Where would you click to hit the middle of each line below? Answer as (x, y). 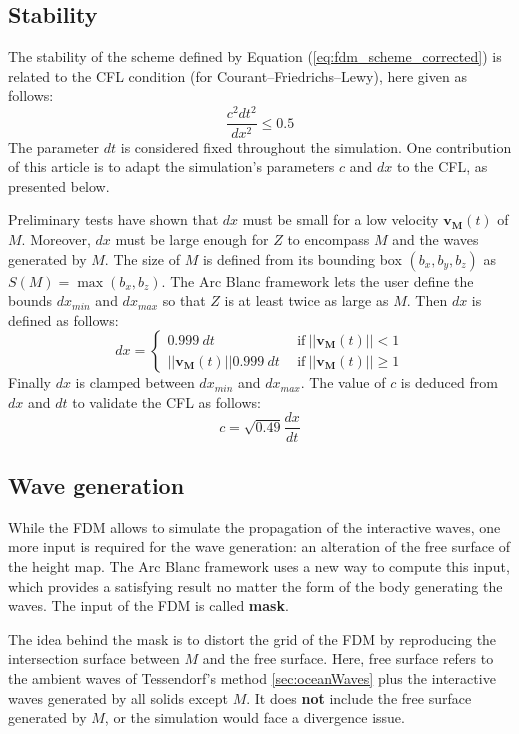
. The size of (142, 258)
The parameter (54, 146)
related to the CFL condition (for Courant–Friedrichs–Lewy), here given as (237, 75)
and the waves (435, 238)
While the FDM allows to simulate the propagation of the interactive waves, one (254, 526)
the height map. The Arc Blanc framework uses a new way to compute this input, (259, 565)
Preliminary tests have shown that (113, 219)
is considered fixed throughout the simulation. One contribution (316, 146)
